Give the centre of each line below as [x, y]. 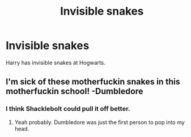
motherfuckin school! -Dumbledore [75, 91]
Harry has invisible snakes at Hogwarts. [56, 62]
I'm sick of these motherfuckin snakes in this [93, 82]
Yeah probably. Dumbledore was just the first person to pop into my [99, 122]
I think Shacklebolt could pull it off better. [68, 109]
